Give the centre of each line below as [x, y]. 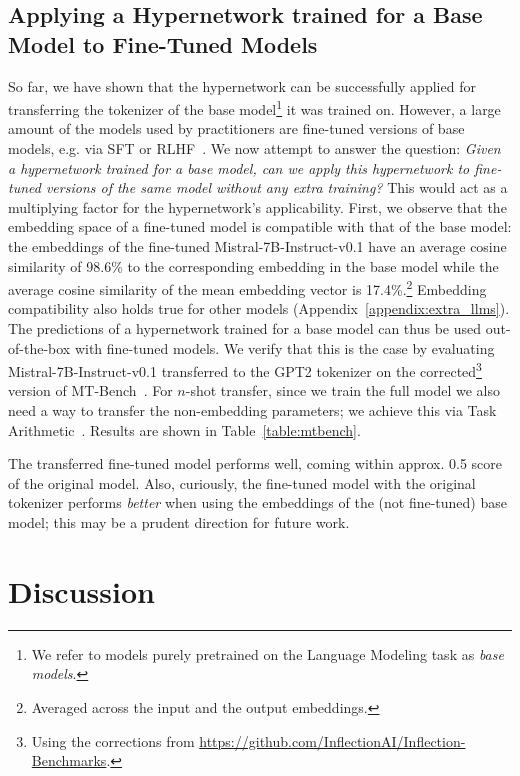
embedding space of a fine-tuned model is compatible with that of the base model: [260, 226]
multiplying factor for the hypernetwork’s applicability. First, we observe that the [257, 206]
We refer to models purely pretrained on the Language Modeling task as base [267, 653]
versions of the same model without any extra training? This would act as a [276, 187]
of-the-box [39, 347]
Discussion [81, 590]
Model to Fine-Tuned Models [163, 43]
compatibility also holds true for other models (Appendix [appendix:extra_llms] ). [259, 308]
